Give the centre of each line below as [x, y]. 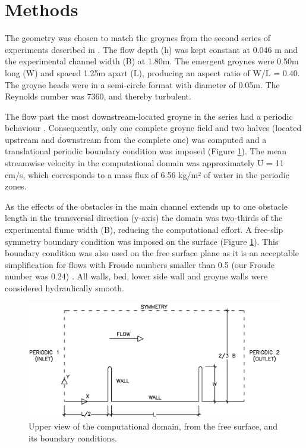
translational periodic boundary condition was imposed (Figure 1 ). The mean [146, 151]
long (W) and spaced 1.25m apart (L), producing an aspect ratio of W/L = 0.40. [152, 72]
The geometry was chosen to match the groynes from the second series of [138, 38]
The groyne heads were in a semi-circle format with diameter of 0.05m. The [142, 84]
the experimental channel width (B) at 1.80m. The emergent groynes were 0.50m [152, 61]
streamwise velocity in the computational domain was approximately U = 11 [144, 163]
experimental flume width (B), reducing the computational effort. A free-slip [144, 230]
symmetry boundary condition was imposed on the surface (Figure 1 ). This [142, 241]
